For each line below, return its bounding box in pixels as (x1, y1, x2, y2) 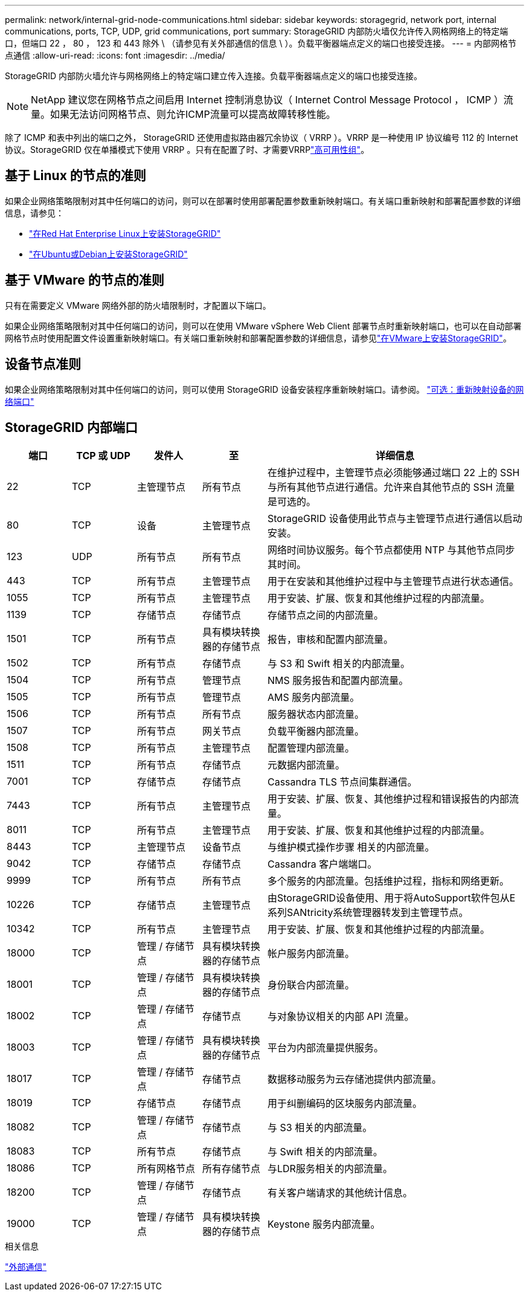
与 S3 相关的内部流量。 (268, 1121, 373, 1134)
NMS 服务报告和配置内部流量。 (268, 674, 409, 687)
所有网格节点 (137, 1162, 196, 1175)
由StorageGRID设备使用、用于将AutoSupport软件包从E (268, 892, 516, 904)
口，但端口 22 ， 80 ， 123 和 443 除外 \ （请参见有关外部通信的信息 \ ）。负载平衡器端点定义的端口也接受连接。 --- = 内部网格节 (5, 38, 516, 48)
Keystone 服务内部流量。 (268, 1218, 380, 1231)
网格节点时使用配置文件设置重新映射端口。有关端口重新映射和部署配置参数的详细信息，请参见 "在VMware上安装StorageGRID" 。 (5, 332, 511, 343)
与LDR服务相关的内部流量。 (268, 1162, 393, 1175)
